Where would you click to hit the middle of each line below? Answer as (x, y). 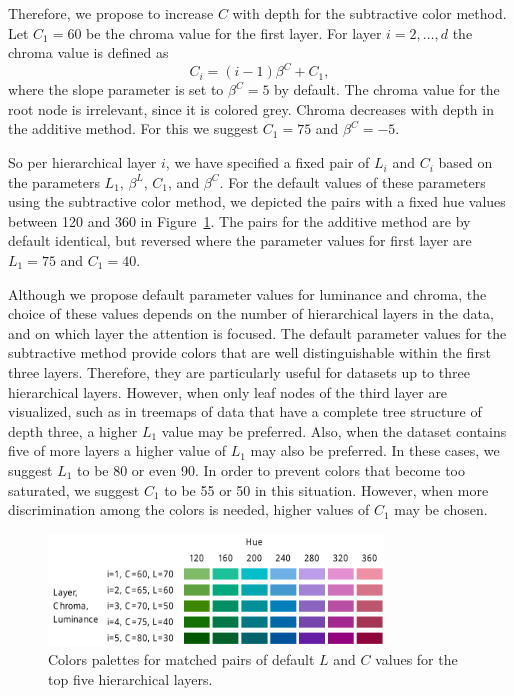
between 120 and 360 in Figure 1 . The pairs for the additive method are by (239, 220)
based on (465, 162)
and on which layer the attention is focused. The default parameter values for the (257, 332)
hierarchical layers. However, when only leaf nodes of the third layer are (228, 391)
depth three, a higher (73, 430)
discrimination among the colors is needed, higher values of (189, 509)
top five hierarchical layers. (130, 678)
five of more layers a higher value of (117, 450)
